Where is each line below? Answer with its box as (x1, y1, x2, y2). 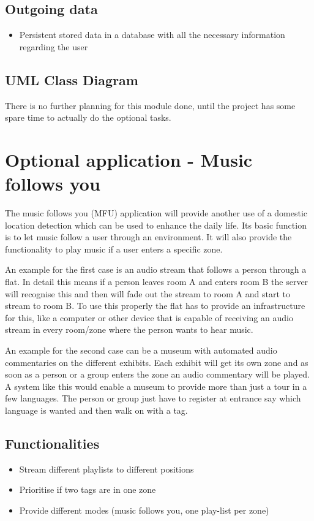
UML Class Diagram (5, 70, 138, 89)
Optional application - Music (5, 146, 253, 172)
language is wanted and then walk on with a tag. (5, 404, 188, 416)
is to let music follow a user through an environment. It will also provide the (5, 230, 292, 243)
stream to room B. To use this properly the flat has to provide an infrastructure (5, 299, 305, 312)
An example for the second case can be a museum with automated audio (5, 344, 277, 357)
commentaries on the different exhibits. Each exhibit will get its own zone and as (5, 356, 308, 368)
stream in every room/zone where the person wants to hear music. (5, 323, 253, 336)
